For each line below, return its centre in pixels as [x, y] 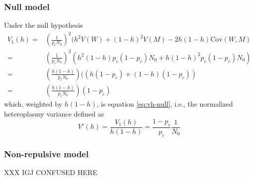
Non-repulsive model [46, 153]
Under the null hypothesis [43, 25]
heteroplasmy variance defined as [54, 113]
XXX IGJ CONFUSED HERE [51, 172]
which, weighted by [33, 103]
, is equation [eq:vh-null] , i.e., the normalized [165, 103]
